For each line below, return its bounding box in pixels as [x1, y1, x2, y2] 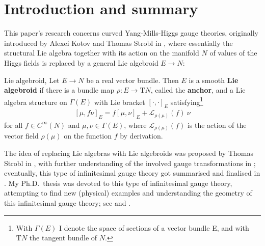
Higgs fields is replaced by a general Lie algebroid [4, 57, 158, 68]
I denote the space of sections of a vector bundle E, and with [59, 222, 249, 233]
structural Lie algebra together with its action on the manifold [4, 47, 199, 58]
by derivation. [120, 130, 163, 141]
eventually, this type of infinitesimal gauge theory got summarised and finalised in [4, 168, 260, 178]
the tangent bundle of [29, 232, 97, 243]
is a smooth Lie [189, 74, 238, 85]
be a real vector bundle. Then [86, 74, 179, 85]
